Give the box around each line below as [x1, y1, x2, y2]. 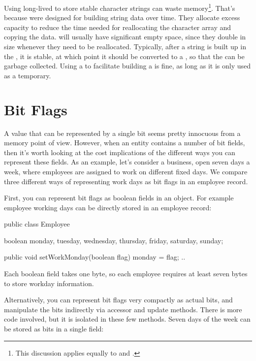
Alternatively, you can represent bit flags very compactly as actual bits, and [4, 295, 233, 305]
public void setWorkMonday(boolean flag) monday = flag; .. [4, 252, 186, 262]
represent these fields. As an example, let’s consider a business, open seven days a [4, 157, 250, 167]
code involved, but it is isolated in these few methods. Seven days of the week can [4, 314, 251, 324]
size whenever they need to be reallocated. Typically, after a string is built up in [4, 41, 246, 52]
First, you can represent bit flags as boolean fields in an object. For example [4, 193, 234, 203]
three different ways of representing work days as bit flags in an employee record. [4, 176, 248, 186]
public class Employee [4, 219, 70, 229]
